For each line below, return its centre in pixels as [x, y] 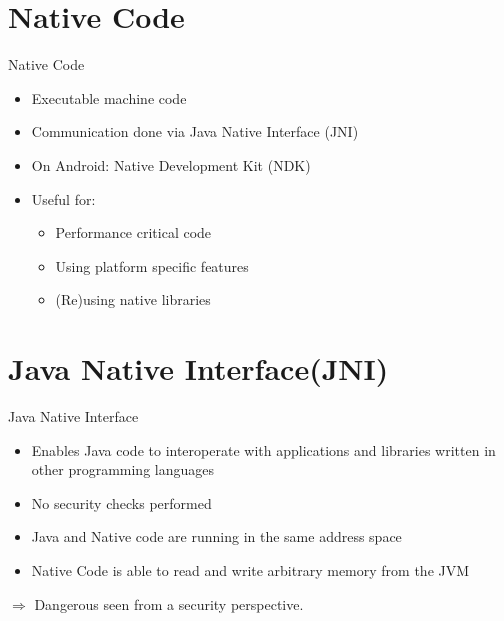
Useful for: [63, 198]
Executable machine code [109, 97]
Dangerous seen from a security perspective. [169, 603]
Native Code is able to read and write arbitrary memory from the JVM [250, 569]
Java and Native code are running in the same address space [216, 536]
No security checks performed [121, 502]
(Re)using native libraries [133, 299]
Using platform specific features [152, 265]
